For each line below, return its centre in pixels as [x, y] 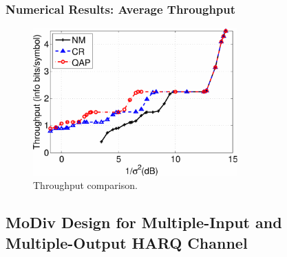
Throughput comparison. [85, 185]
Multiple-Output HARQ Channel [127, 242]
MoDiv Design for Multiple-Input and [144, 222]
